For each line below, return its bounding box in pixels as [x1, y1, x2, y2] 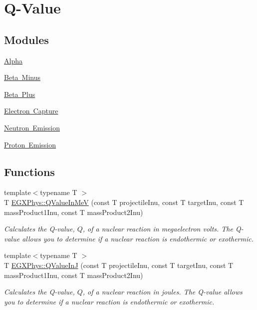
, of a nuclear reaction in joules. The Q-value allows [82, 286, 243, 297]
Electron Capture [4, 105, 58, 116]
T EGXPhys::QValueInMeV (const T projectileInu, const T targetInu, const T [4, 196, 244, 207]
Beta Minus [4, 72, 40, 82]
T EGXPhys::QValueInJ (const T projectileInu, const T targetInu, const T [4, 259, 234, 270]
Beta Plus [4, 88, 35, 99]
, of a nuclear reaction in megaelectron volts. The [82, 223, 233, 234]
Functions [4, 163, 55, 179]
